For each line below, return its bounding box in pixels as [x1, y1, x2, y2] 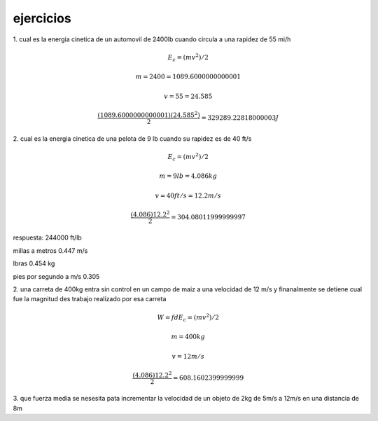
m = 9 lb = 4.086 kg [159, 172, 217, 180]
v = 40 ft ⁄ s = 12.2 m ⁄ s [155, 191, 222, 200]
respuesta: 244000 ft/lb [13, 233, 82, 242]
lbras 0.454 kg [13, 259, 55, 268]
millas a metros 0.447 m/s [13, 246, 88, 255]
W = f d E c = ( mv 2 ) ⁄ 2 [157, 312, 220, 323]
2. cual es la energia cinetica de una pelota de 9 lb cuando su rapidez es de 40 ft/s [13, 134, 252, 143]
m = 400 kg [171, 333, 206, 341]
